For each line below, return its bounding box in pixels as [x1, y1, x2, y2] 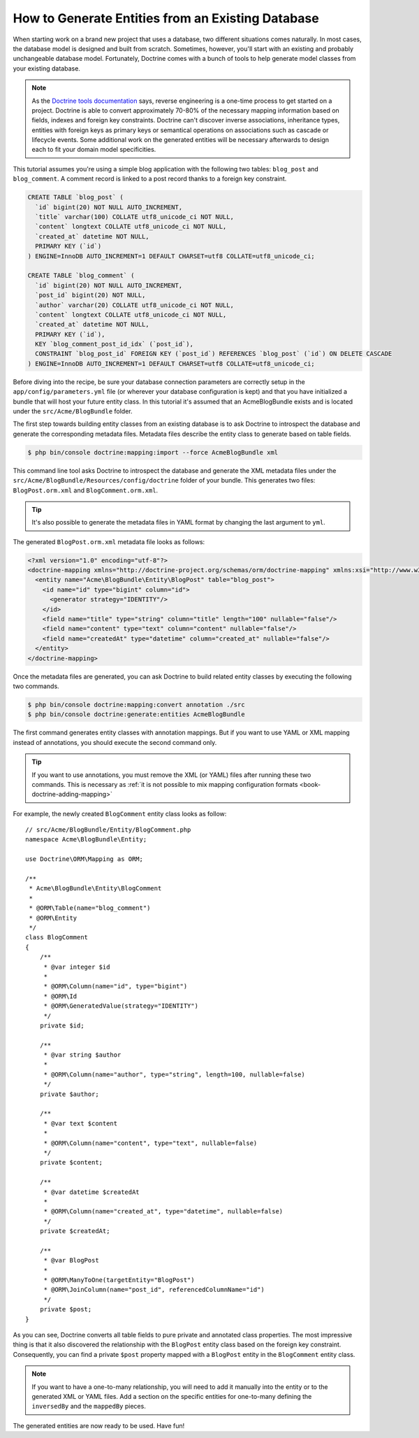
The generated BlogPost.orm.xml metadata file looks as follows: [13, 537, 205, 546]
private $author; [39, 1090, 99, 1098]
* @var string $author [43, 1051, 122, 1059]
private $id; [39, 1021, 84, 1030]
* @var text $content [43, 1119, 118, 1127]
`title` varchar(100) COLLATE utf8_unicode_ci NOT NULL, [35, 213, 234, 220]
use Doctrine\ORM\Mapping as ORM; [25, 855, 143, 863]
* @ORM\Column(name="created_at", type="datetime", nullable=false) [43, 1207, 284, 1216]
